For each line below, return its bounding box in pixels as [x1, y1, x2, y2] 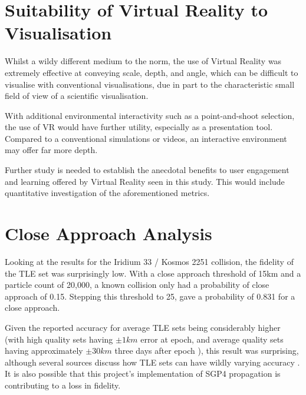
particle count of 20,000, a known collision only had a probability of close [5, 278, 269, 291]
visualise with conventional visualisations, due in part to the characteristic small [5, 78, 295, 90]
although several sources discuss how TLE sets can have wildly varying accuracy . [5, 356, 300, 368]
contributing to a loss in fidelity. [5, 379, 121, 391]
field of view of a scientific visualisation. [5, 89, 149, 102]
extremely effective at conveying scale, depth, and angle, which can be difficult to [5, 66, 298, 78]
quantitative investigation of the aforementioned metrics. [5, 187, 210, 199]
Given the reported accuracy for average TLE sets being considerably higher [5, 321, 281, 333]
